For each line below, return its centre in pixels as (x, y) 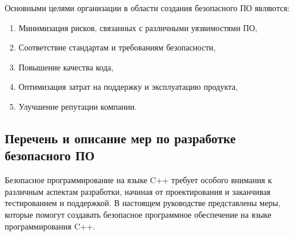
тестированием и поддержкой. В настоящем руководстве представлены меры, (143, 203)
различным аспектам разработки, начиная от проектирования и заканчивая (138, 191)
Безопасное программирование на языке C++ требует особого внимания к (138, 180)
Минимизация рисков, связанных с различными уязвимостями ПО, (138, 27)
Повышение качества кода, (66, 67)
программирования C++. (50, 226)
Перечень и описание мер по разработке (120, 138)
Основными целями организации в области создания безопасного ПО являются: (147, 8)
